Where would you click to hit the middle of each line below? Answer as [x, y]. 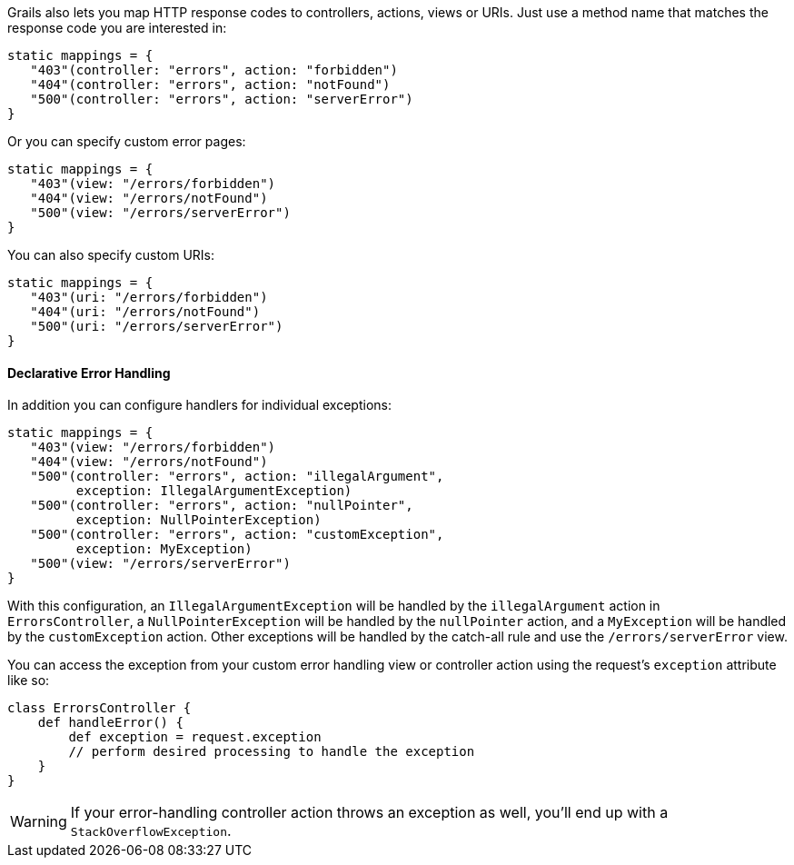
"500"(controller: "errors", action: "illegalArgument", [237, 477]
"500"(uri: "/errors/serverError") [157, 326]
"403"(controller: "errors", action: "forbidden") [214, 70]
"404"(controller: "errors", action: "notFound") [210, 85]
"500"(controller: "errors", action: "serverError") [222, 99]
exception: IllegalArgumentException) [214, 491]
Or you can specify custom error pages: [127, 141]
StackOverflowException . [151, 831]
